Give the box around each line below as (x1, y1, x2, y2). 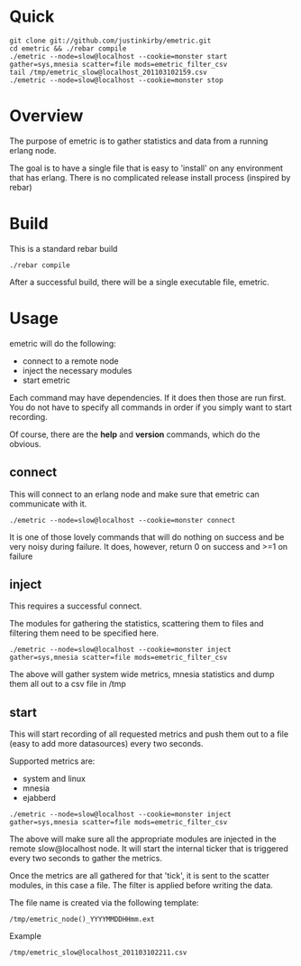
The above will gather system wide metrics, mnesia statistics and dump (9, 669, 275, 680)
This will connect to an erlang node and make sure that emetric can (9, 488, 260, 499)
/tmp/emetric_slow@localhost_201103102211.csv (9, 948, 187, 958)
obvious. (9, 438, 42, 449)
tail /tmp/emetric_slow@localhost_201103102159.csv (9, 68, 207, 77)
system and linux (22, 774, 86, 785)
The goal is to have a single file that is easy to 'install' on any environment (9, 163, 284, 173)
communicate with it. (9, 498, 87, 509)
